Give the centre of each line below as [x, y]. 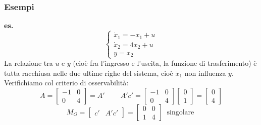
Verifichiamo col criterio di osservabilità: [66, 83]
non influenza [205, 73]
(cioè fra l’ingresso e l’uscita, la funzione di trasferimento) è [165, 63]
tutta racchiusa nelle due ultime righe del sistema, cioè [89, 73]
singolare [180, 112]
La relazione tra [29, 63]
